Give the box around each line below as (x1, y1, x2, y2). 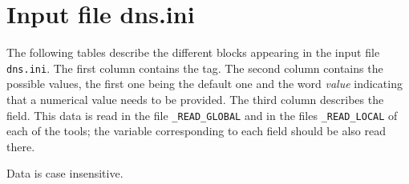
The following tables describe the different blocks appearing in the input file (6, 44, 380, 61)
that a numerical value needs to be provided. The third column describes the (6, 90, 384, 107)
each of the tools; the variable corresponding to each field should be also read (6, 122, 386, 139)
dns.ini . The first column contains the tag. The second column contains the (6, 59, 383, 76)
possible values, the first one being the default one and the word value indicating (6, 75, 403, 92)
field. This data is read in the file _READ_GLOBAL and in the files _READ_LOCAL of (6, 106, 398, 123)
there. (6, 138, 35, 154)
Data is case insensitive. (6, 165, 124, 182)
